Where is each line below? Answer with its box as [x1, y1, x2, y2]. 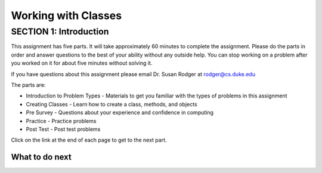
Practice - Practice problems [26, 117, 97, 124]
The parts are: [11, 81, 46, 89]
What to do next [11, 152, 72, 162]
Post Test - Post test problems [26, 125, 101, 133]
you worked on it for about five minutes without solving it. [11, 59, 153, 67]
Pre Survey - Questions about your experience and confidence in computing [26, 109, 214, 116]
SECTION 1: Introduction [11, 26, 110, 37]
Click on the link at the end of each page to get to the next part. [11, 137, 167, 144]
